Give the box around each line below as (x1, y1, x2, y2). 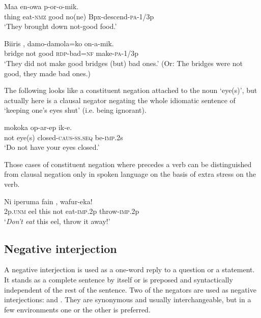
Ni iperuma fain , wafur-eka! (4, 196, 93, 206)
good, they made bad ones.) (4, 68, 91, 78)
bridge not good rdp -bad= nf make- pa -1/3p (4, 48, 139, 58)
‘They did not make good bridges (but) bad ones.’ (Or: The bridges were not (4, 57, 243, 68)
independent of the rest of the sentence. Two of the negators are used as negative (4, 284, 256, 295)
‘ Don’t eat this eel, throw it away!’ (4, 215, 110, 226)
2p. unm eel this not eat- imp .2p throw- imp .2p (4, 206, 139, 216)
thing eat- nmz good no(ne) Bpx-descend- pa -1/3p (4, 11, 154, 21)
